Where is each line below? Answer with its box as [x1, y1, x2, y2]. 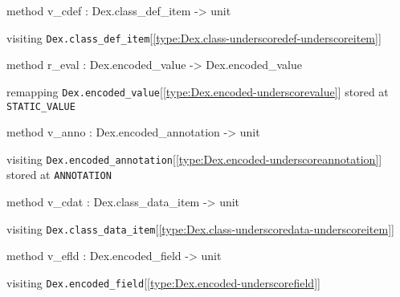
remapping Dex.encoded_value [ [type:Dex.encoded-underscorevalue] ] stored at [6, 83, 389, 100]
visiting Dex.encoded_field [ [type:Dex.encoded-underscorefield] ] [6, 274, 320, 291]
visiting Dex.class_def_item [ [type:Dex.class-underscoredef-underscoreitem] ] [6, 29, 382, 46]
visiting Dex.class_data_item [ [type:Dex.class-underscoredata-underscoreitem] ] [6, 220, 394, 237]
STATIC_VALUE [6, 100, 76, 112]
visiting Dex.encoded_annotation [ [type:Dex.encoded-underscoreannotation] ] [6, 150, 382, 167]
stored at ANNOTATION [6, 166, 112, 183]
